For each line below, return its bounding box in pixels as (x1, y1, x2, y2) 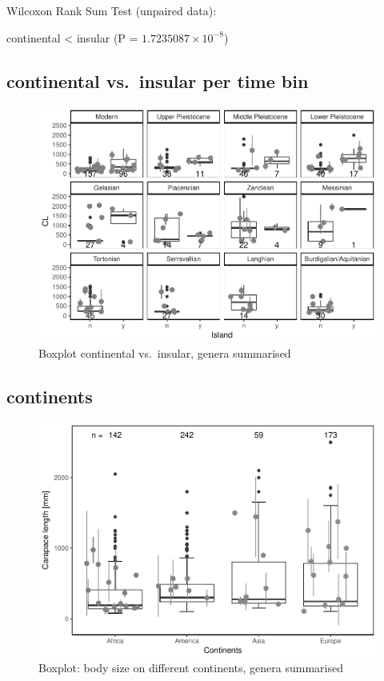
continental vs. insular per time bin (6, 68, 309, 93)
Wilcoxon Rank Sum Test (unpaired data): (6, 2, 217, 18)
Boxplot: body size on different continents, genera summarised (38, 659, 343, 676)
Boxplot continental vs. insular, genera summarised (38, 344, 291, 361)
